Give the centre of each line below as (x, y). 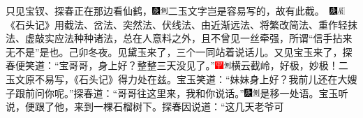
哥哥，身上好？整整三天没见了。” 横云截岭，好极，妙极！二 (208, 65)
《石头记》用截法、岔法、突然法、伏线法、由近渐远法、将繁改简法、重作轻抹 (181, 24)
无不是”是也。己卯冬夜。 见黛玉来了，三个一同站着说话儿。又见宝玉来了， (174, 51)
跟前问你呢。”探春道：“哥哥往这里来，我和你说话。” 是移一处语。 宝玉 (177, 93)
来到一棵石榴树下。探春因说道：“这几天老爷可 (179, 106)
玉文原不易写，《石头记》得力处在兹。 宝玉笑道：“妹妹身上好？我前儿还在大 (177, 79)
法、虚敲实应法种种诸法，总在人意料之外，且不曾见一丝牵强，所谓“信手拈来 (179, 38)
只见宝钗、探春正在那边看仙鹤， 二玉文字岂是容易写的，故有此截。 (163, 10)
